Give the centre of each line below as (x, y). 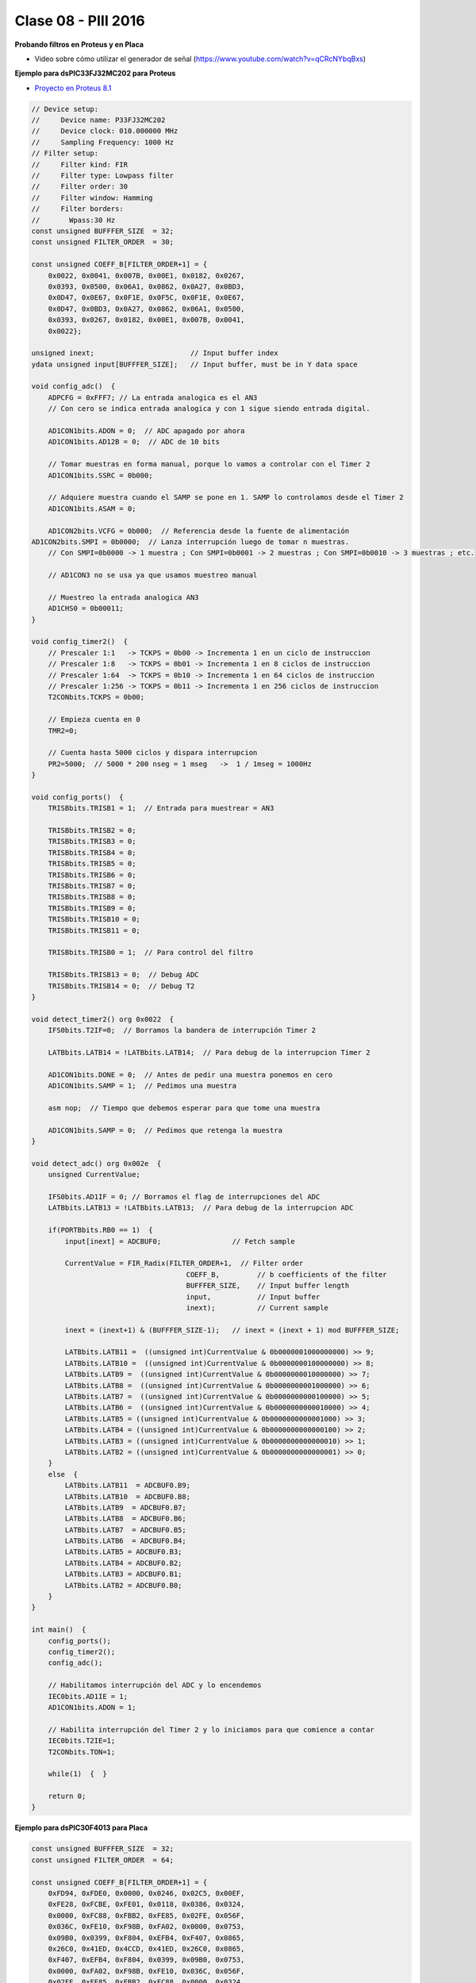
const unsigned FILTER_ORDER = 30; (103, 242)
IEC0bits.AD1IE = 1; (88, 1696)
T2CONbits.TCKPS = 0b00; (96, 697)
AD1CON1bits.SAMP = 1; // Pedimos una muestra (142, 1086)
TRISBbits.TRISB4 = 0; (92, 852)
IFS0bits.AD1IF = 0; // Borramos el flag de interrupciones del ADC (184, 1197)
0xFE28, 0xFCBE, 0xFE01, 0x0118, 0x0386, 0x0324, (146, 1904)
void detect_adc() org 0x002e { (96, 1163)
